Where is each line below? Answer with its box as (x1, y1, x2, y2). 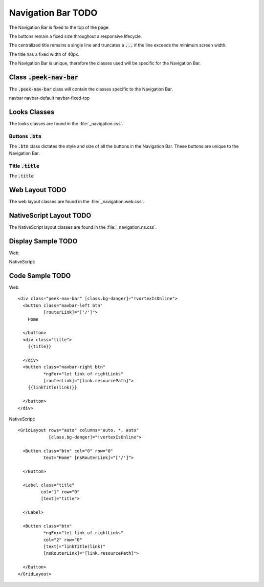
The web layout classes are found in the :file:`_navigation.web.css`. (9, 198, 144, 204)
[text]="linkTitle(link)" (43, 544, 106, 549)
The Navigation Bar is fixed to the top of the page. (9, 24, 110, 30)
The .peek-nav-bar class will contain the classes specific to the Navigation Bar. (9, 86, 173, 92)
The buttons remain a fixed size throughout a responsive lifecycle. (9, 33, 142, 39)
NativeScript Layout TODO (9, 211, 91, 219)
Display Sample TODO (9, 237, 78, 245)
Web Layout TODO (9, 186, 66, 194)
